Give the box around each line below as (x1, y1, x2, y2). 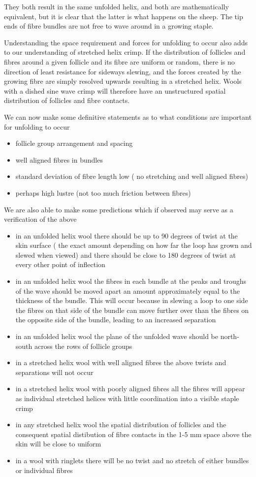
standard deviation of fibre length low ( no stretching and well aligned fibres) (15, 171, 248, 181)
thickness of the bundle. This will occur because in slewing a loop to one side (15, 295, 248, 306)
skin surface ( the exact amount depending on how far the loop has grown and (15, 240, 252, 250)
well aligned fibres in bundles (15, 154, 103, 165)
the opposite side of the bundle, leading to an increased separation (15, 314, 216, 325)
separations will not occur (15, 367, 94, 377)
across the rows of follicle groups (34, 341, 132, 351)
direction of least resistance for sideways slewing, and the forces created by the (4, 66, 241, 76)
